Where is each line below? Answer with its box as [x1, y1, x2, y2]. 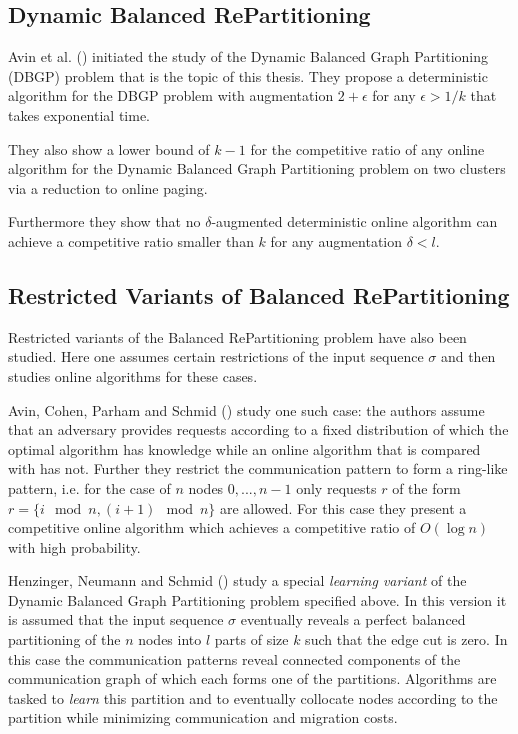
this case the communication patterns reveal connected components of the [8, 648, 461, 669]
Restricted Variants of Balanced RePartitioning [8, 279, 510, 310]
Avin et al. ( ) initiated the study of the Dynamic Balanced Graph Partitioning [8, 46, 489, 67]
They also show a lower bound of [8, 138, 210, 159]
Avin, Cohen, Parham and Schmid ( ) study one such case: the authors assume [8, 399, 485, 420]
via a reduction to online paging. [8, 177, 208, 198]
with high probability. [8, 536, 141, 557]
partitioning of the [8, 629, 121, 650]
